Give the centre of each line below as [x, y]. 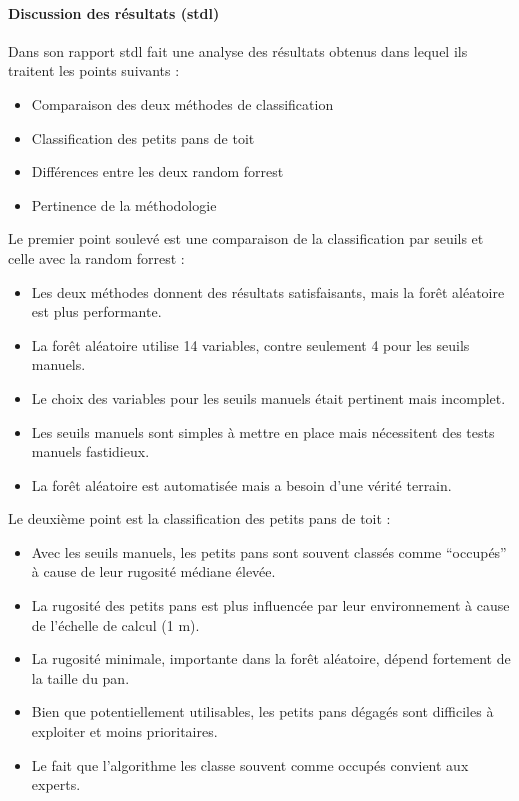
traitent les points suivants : [94, 70]
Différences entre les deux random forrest [157, 171]
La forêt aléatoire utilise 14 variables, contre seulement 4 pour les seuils [250, 344]
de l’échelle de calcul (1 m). [115, 624]
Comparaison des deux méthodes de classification [182, 103]
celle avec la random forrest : [96, 257]
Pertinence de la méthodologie [124, 204]
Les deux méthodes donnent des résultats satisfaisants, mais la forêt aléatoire [268, 291]
